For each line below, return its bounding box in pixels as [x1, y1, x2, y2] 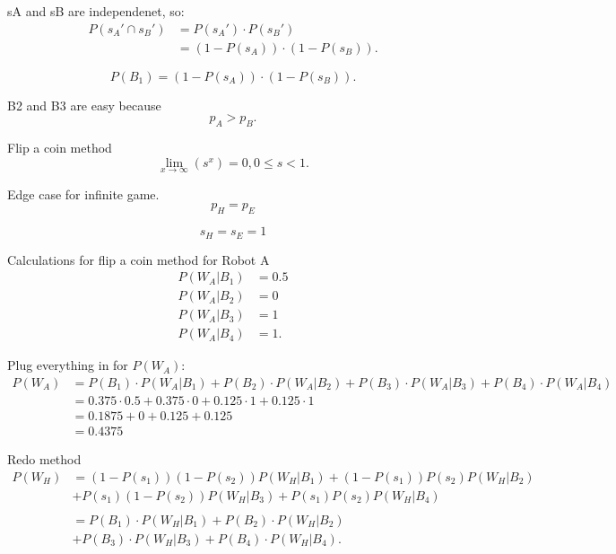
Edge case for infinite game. [7, 184, 160, 203]
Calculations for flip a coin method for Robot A [7, 250, 270, 268]
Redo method [7, 450, 82, 469]
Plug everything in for [7, 356, 128, 374]
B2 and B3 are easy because [7, 95, 161, 114]
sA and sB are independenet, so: [7, 2, 185, 20]
